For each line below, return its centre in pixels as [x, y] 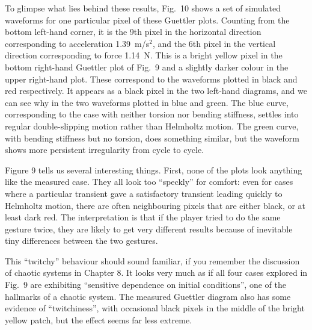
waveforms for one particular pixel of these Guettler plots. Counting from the [147, 20]
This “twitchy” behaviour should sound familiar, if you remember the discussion [152, 260]
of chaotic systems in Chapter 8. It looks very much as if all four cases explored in [156, 272]
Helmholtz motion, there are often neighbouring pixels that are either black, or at [155, 205]
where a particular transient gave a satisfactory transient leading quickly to [144, 193]
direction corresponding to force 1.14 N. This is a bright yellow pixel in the [144, 55]
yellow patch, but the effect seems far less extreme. [99, 319]
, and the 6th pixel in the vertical [214, 43]
